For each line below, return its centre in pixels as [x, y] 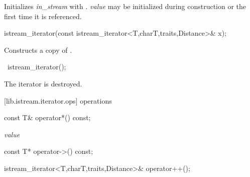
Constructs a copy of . [38, 50]
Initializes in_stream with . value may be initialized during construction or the [125, 6]
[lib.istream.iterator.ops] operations [58, 100]
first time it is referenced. [43, 16]
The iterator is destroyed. [43, 83]
